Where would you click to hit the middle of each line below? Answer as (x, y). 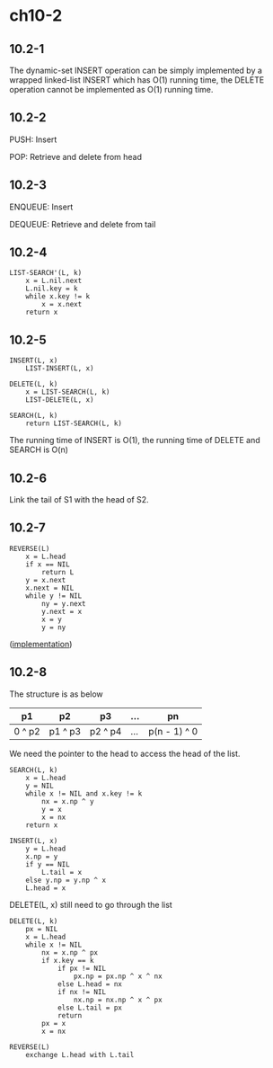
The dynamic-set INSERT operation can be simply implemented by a (136, 70)
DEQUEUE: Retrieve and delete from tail (83, 224)
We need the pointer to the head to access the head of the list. (125, 753)
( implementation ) (41, 644)
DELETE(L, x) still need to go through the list (91, 904)
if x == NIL (48, 564)
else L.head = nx (90, 984)
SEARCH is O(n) (39, 449)
